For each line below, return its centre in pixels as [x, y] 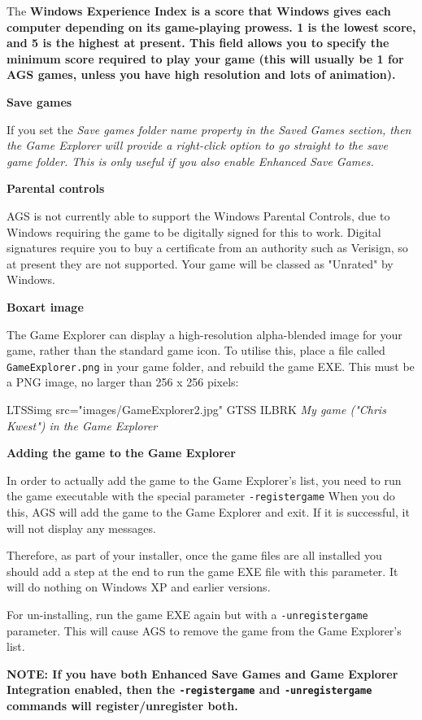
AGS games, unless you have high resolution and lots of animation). [201, 74]
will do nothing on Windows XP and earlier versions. [139, 587]
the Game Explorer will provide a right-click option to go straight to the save [197, 145]
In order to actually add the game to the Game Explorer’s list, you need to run [204, 480]
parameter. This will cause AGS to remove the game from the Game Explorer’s [204, 630]
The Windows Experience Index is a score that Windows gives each [199, 11]
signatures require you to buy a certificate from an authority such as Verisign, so [207, 248]
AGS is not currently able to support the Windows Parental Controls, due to [198, 215]
